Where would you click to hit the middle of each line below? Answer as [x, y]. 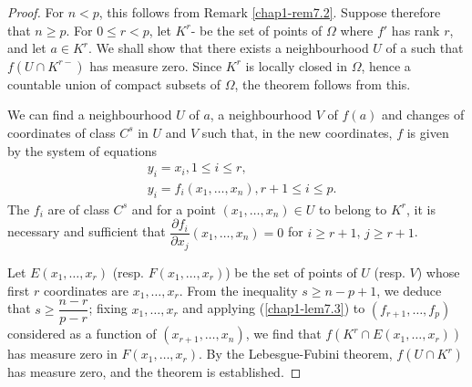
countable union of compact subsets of [114, 84]
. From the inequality [238, 290]
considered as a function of [82, 334]
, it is [421, 209]
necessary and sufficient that [87, 231]
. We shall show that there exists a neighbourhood [229, 48]
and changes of [423, 115]
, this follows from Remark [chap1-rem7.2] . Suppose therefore [270, 12]
